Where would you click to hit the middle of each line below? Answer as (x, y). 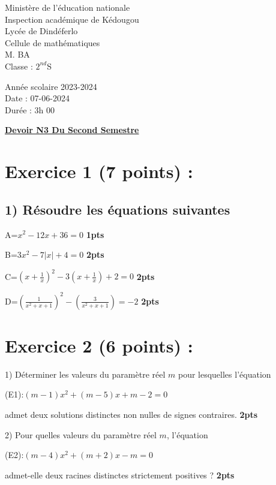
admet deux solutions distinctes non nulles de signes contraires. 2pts (131, 415)
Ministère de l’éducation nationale (67, 7)
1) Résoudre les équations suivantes (118, 209)
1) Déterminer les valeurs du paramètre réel (85, 374)
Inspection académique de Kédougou (72, 19)
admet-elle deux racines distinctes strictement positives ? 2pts (120, 475)
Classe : (19, 66)
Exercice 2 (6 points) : (99, 345)
